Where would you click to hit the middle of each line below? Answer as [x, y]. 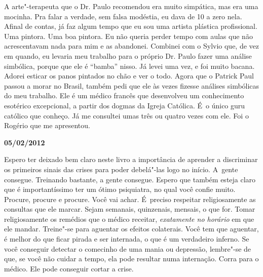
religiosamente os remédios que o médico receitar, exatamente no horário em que [129, 219]
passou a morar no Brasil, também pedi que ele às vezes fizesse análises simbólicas [132, 85]
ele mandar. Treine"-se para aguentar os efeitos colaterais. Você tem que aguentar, [131, 229]
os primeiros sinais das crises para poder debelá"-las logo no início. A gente [121, 169]
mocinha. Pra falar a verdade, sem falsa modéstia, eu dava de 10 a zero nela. [123, 16]
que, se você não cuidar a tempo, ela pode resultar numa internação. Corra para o [131, 259]
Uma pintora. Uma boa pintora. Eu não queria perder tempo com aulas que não [128, 36]
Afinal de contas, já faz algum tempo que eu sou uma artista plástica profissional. [131, 26]
